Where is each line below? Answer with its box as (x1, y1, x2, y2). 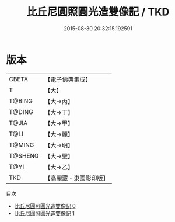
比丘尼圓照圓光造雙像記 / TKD (26, 5, 170, 19)
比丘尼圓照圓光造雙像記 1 (14, 210, 75, 217)
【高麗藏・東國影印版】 (44, 174, 109, 182)
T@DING (9, 107, 33, 116)
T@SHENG (9, 151, 39, 159)
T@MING (9, 141, 34, 149)
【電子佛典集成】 (44, 75, 92, 84)
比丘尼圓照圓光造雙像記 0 (14, 202, 76, 209)
